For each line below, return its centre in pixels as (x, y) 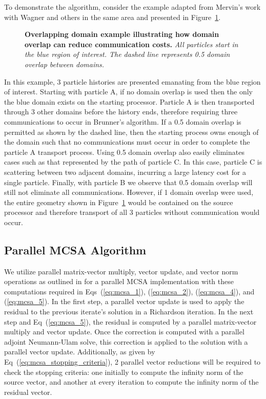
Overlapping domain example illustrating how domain (122, 34)
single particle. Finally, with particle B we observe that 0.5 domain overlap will (128, 182)
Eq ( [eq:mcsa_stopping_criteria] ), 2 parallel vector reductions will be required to (132, 362)
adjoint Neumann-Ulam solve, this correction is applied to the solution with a (126, 341)
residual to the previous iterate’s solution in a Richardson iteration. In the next (129, 312)
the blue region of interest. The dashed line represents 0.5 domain (127, 54)
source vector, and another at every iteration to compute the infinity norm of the (131, 382)
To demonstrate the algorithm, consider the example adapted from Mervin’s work (132, 7)
